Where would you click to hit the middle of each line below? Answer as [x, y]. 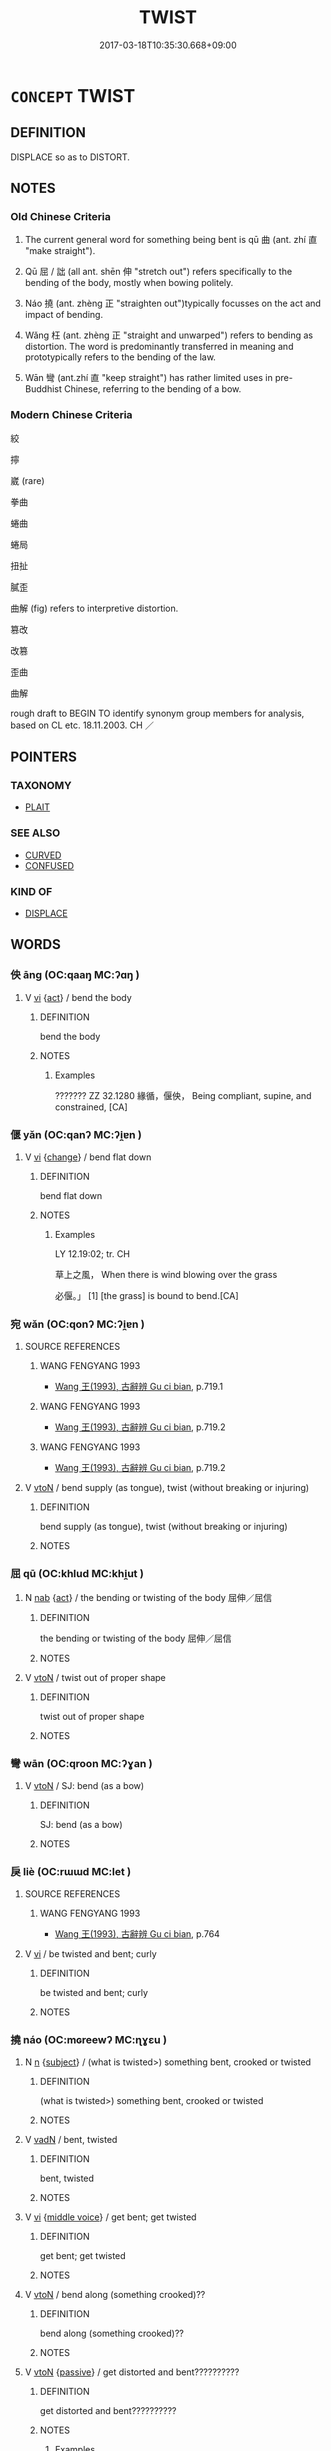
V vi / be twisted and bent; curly [90, 1954]
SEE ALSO [35, 833]
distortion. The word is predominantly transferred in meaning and [159, 347]
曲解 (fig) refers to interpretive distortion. [94, 608]
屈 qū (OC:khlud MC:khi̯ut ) [77, 1574]
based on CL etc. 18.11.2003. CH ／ [82, 725]
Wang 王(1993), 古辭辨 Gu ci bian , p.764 [137, 1934]
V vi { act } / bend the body [78, 997]
